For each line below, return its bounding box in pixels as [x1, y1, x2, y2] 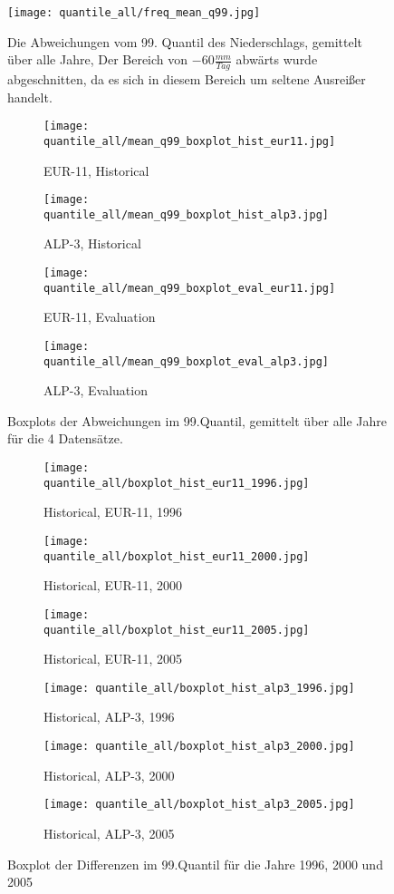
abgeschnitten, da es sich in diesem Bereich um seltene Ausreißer [7, 70, 366, 89]
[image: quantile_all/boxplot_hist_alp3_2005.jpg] [43, 798, 355, 811]
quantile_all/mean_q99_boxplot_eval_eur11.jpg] [43, 281, 336, 295]
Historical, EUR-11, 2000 [43, 576, 182, 595]
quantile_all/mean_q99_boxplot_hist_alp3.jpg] [43, 208, 329, 221]
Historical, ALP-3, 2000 [43, 765, 175, 784]
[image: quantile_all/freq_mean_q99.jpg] [7, 6, 261, 19]
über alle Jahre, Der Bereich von [7, 50, 188, 69]
